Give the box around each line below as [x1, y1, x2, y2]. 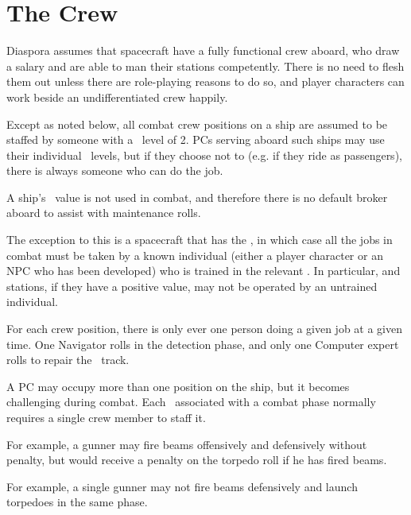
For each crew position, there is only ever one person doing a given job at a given [6, 320, 402, 337]
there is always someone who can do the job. [6, 162, 223, 179]
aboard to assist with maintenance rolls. [6, 204, 201, 221]
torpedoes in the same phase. [6, 494, 148, 510]
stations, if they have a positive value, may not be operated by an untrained [6, 277, 378, 294]
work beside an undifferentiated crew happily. [6, 88, 228, 105]
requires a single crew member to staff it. [6, 409, 206, 425]
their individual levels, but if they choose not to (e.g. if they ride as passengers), [6, 146, 402, 163]
